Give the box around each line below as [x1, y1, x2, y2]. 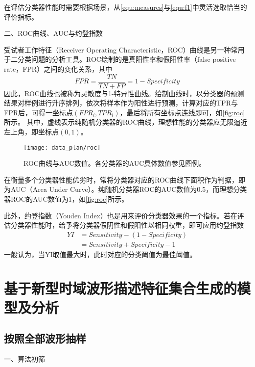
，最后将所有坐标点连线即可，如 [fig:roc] [119, 107, 245, 117]
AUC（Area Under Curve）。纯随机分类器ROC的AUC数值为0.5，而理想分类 [10, 184, 247, 194]
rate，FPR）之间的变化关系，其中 [4, 63, 113, 74]
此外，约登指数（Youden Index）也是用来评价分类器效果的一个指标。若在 [4, 210, 237, 220]
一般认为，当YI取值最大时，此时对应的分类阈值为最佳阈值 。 [4, 249, 197, 259]
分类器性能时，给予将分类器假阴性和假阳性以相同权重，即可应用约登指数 [10, 220, 244, 230]
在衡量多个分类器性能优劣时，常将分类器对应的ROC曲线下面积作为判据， [4, 174, 238, 184]
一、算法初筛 [4, 354, 45, 364]
